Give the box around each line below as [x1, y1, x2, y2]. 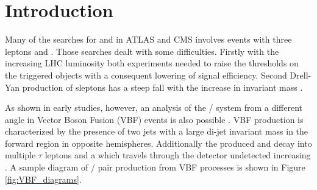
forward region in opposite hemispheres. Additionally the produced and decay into [5, 136, 312, 149]
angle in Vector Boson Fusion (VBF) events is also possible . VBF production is [5, 113, 304, 125]
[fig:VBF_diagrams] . [5, 172, 82, 185]
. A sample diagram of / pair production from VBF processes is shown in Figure [5, 161, 305, 174]
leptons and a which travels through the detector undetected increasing [45, 149, 311, 161]
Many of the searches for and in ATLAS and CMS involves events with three [5, 33, 292, 46]
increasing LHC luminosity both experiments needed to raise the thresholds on [5, 57, 299, 69]
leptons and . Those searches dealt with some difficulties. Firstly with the [5, 44, 279, 57]
